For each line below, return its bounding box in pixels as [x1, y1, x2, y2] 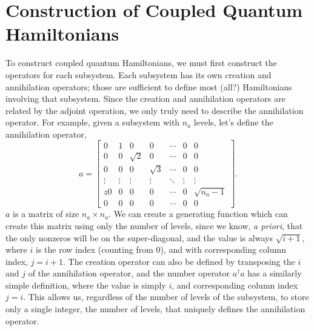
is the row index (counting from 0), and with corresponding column [35, 243, 286, 256]
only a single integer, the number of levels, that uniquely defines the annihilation [5, 303, 306, 315]
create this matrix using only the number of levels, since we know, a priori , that [5, 219, 303, 232]
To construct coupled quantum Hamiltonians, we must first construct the [5, 56, 277, 69]
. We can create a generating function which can [109, 207, 288, 220]
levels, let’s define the [193, 116, 273, 129]
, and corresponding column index [172, 278, 298, 291]
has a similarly [247, 267, 302, 279]
